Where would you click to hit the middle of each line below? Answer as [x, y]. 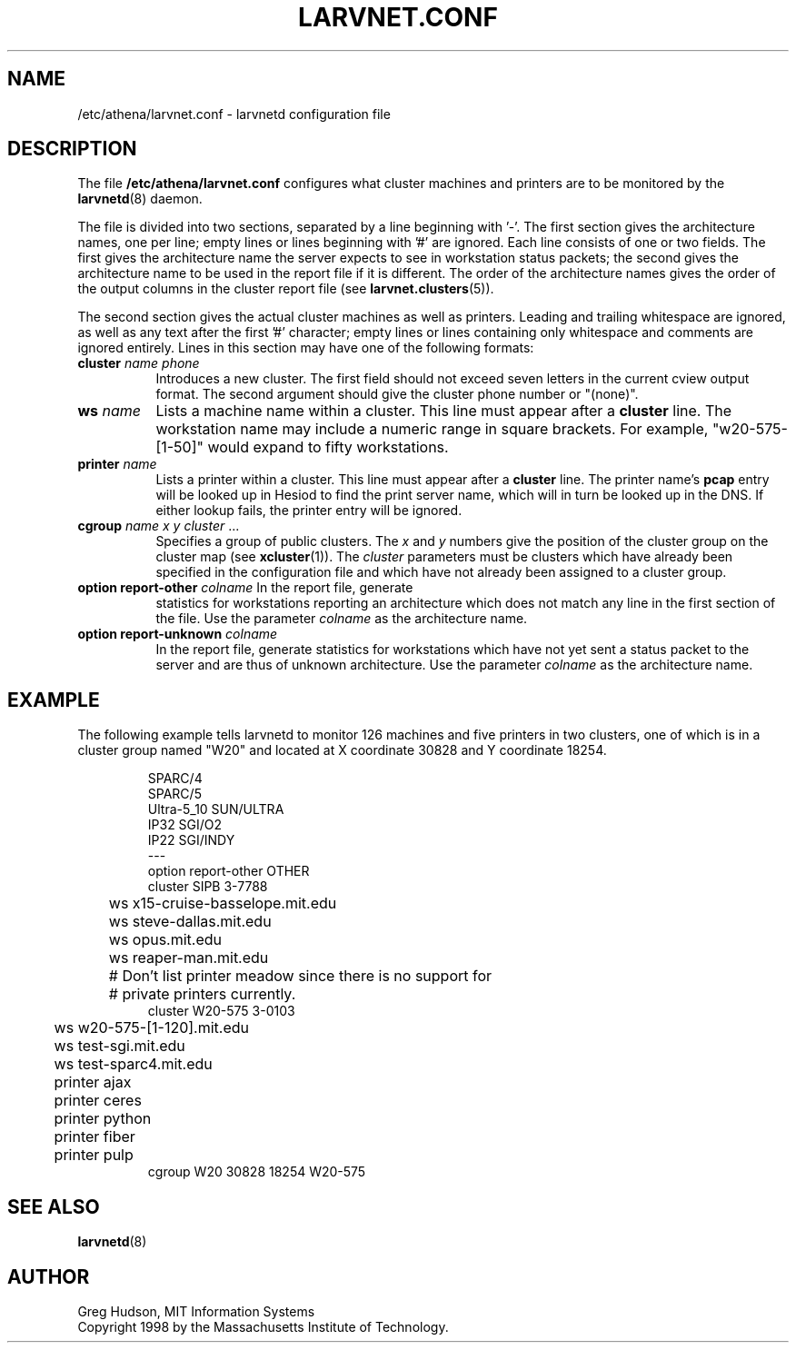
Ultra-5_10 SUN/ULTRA [216, 809]
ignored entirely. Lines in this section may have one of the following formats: [306, 348]
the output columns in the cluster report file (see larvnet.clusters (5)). [286, 289]
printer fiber [95, 1137]
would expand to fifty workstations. [328, 447]
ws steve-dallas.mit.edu [190, 922]
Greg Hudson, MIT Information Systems [196, 1311]
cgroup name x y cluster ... [159, 526]
